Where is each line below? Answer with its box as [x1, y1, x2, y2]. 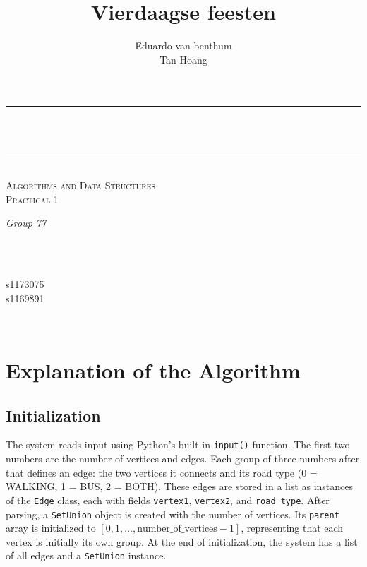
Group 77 [6, 215, 47, 230]
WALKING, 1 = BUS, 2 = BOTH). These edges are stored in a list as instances [6, 479, 353, 494]
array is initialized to [6, 520, 96, 535]
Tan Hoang [160, 52, 207, 66]
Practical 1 [6, 191, 59, 206]
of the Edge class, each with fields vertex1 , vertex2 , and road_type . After [6, 492, 330, 507]
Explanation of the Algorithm [6, 356, 301, 385]
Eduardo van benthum [135, 38, 232, 53]
